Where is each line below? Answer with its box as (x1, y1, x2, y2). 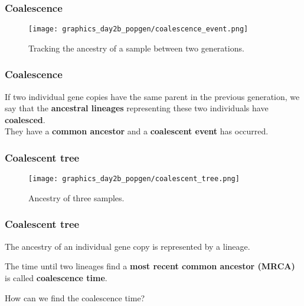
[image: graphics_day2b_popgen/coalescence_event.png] (28, 25, 249, 34)
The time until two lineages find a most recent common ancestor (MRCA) (5, 260, 295, 272)
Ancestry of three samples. (28, 191, 125, 204)
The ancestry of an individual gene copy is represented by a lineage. (5, 240, 250, 252)
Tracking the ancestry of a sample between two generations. (28, 41, 244, 54)
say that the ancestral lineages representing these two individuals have (5, 102, 269, 114)
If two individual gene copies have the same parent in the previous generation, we (5, 90, 300, 102)
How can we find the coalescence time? (5, 291, 145, 304)
